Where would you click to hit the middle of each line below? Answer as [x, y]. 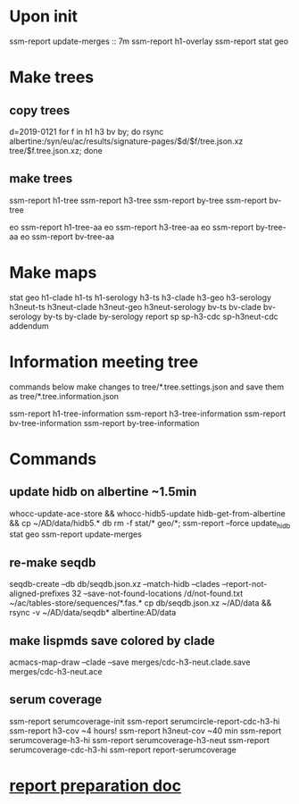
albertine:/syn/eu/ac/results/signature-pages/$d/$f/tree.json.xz [126, 141]
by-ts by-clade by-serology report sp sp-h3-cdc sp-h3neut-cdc [161, 316]
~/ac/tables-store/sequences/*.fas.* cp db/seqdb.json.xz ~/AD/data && [141, 603]
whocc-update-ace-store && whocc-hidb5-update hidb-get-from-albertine [147, 513]
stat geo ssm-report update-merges [76, 534]
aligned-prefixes [39, 594]
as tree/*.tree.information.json [64, 396]
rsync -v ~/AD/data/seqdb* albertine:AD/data [93, 613]
